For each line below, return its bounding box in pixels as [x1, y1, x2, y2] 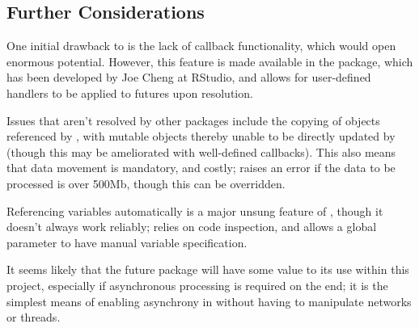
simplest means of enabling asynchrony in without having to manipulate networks [6, 292, 412, 309]
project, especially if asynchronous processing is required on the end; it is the [6, 276, 388, 293]
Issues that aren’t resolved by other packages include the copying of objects [6, 111, 380, 128]
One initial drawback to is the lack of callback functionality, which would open [6, 37, 396, 54]
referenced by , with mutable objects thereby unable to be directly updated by [6, 128, 396, 145]
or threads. [6, 309, 61, 326]
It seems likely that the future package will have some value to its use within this [6, 261, 409, 278]
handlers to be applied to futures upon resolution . [6, 84, 253, 101]
